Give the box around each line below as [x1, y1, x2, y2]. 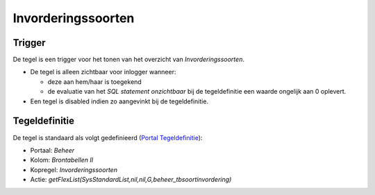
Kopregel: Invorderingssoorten [30, 165, 118, 173]
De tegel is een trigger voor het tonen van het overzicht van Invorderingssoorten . [12, 56, 244, 64]
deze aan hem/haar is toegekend [47, 77, 142, 86]
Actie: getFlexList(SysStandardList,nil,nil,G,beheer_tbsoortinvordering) [30, 176, 232, 184]
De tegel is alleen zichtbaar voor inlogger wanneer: [30, 68, 176, 76]
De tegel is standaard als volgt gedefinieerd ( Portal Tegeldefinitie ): [12, 133, 203, 142]
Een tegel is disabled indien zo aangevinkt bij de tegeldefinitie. [30, 97, 208, 105]
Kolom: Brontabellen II [30, 156, 94, 164]
